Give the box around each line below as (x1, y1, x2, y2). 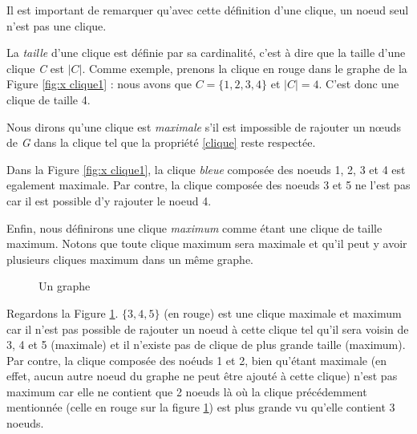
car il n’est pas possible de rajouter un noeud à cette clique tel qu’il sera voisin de (6, 320, 409, 337)
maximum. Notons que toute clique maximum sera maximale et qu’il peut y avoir (6, 235, 407, 252)
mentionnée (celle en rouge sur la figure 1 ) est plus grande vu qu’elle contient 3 (6, 399, 395, 416)
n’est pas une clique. (6, 17, 107, 34)
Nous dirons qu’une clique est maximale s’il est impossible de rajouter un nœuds (6, 118, 402, 135)
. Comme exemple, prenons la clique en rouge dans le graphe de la (82, 59, 407, 76)
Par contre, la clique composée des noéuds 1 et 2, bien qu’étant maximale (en (6, 351, 387, 368)
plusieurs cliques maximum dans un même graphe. (6, 250, 253, 267)
